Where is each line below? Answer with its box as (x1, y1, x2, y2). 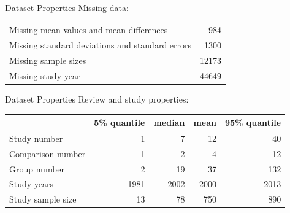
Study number (9, 131, 63, 144)
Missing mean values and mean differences (9, 23, 168, 36)
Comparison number (9, 147, 86, 160)
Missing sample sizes (9, 54, 86, 67)
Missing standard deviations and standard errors (9, 39, 192, 52)
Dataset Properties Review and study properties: (5, 92, 189, 105)
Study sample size (9, 193, 77, 206)
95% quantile (224, 116, 281, 129)
